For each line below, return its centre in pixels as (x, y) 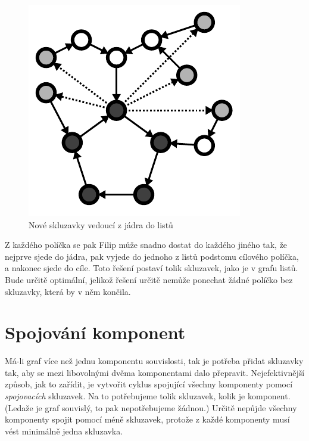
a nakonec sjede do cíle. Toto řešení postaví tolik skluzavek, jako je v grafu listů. (152, 268)
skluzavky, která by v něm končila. (68, 291)
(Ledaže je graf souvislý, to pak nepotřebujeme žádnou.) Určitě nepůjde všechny (151, 407)
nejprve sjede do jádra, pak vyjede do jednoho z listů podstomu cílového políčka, (152, 256)
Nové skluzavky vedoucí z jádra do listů (101, 224)
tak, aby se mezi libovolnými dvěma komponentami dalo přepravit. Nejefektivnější (155, 372)
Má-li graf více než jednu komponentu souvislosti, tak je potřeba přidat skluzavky (154, 361)
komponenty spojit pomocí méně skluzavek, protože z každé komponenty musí (147, 419)
